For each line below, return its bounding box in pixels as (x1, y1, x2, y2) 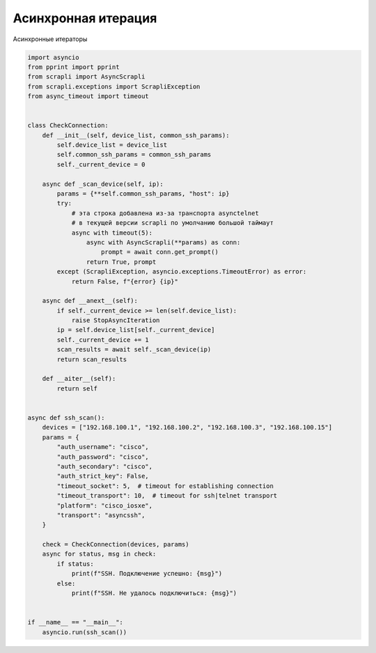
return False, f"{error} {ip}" (71, 277, 179, 285)
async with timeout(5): (71, 228, 153, 237)
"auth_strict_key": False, (56, 472, 149, 480)
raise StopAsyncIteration (71, 317, 160, 324)
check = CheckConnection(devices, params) (42, 540, 189, 549)
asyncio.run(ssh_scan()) (42, 628, 127, 636)
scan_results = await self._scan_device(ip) (56, 345, 212, 354)
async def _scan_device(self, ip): (42, 180, 164, 188)
